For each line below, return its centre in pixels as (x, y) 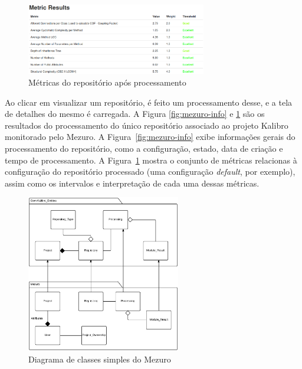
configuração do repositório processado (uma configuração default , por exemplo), (150, 172)
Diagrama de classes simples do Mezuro (100, 359)
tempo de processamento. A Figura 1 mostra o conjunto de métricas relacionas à (151, 160)
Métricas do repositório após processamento (107, 82)
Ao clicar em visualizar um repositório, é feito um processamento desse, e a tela (149, 102)
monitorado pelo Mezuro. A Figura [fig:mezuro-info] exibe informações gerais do (150, 137)
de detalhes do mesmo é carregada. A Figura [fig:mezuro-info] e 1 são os (135, 114)
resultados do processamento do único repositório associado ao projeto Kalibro (147, 125)
